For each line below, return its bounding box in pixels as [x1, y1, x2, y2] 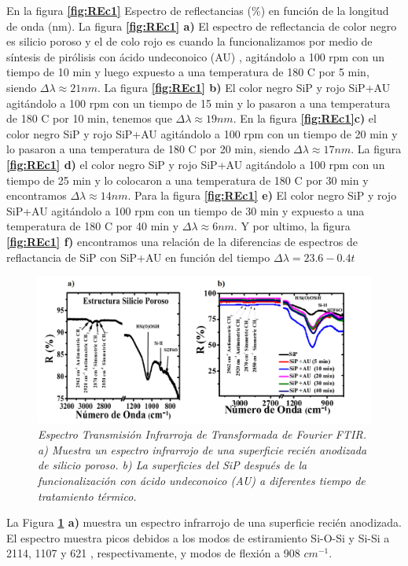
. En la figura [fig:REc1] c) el [233, 110, 377, 127]
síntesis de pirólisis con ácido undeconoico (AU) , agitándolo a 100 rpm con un [6, 48, 385, 64]
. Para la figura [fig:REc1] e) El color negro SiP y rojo [127, 187, 397, 204]
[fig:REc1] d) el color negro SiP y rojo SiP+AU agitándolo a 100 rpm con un [6, 156, 385, 172]
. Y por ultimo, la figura [233, 218, 351, 234]
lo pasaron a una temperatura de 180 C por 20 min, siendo [6, 141, 290, 157]
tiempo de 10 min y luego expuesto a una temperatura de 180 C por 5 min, [6, 64, 369, 80]
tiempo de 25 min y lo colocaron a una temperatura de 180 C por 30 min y [6, 171, 369, 188]
